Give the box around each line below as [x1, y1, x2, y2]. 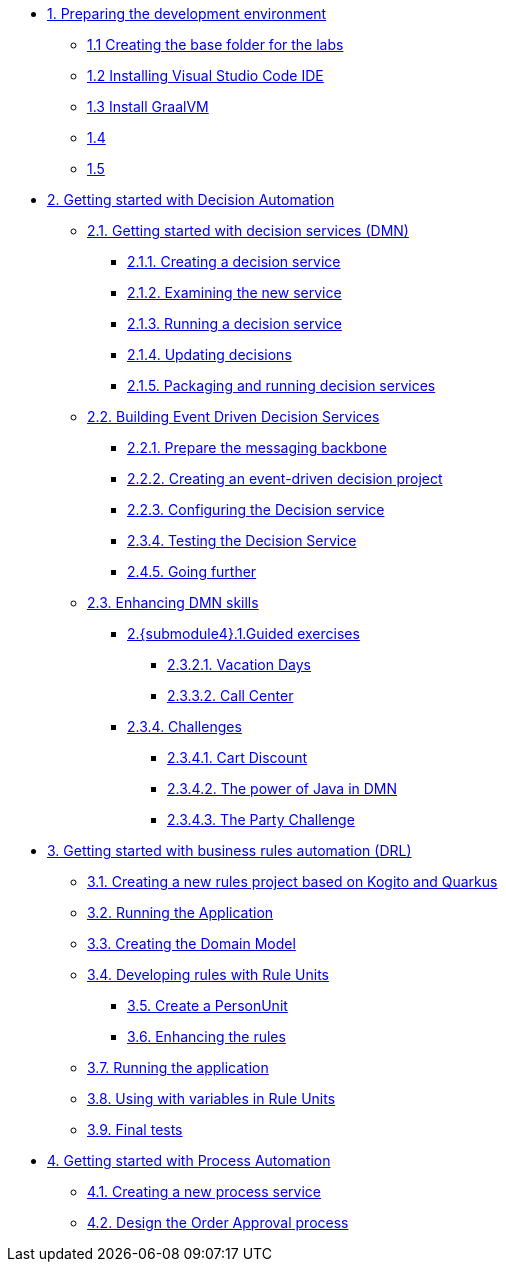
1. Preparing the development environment [47, 5, 327, 22]
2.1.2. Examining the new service [127, 284, 342, 301]
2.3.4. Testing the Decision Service [127, 532, 357, 549]
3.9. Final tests [87, 1121, 183, 1138]
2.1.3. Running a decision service [127, 315, 342, 332]
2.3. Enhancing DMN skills [87, 594, 259, 611]
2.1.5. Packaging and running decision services [127, 377, 436, 394]
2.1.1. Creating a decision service [127, 253, 341, 270]
